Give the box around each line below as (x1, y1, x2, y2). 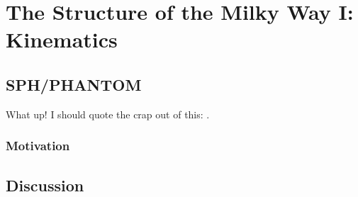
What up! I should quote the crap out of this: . (6, 106, 210, 121)
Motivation (6, 137, 70, 154)
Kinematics (6, 25, 118, 54)
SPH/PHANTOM (6, 73, 142, 95)
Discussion (6, 174, 84, 196)
